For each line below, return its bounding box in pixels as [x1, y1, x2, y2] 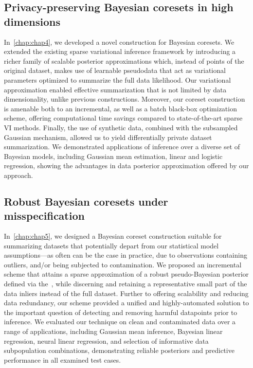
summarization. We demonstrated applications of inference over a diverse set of [4, 141, 240, 152]
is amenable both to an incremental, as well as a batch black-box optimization [4, 103, 237, 113]
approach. [4, 170, 33, 180]
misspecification [4, 208, 85, 223]
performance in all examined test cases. [4, 354, 121, 365]
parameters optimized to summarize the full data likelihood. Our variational [4, 74, 231, 85]
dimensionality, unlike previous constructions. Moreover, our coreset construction [4, 94, 245, 104]
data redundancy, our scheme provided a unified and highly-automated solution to [4, 298, 249, 308]
